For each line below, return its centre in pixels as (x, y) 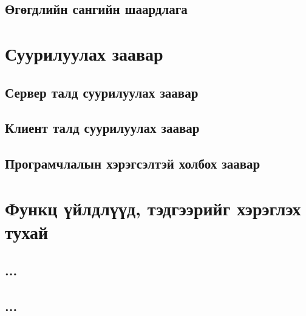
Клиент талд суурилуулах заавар (102, 128)
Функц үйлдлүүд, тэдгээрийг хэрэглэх (153, 208)
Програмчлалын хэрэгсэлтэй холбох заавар (133, 163)
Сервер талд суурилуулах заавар (102, 92)
